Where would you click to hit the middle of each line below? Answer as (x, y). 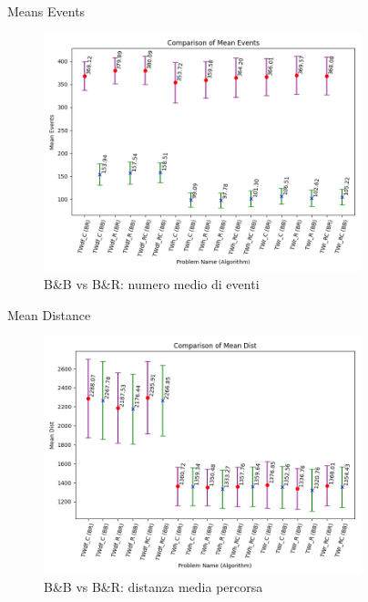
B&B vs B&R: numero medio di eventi (152, 283)
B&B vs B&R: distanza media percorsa (153, 587)
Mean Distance (49, 314)
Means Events (46, 11)
